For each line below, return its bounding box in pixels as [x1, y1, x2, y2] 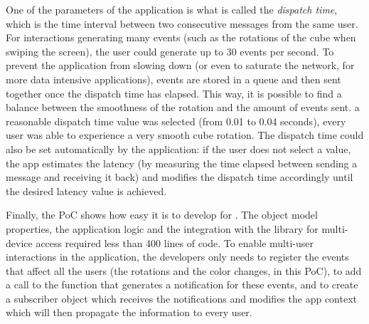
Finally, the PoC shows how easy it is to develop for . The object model [6, 207, 318, 222]
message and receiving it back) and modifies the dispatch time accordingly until [6, 169, 353, 184]
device [6, 235, 33, 250]
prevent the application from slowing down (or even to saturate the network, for [6, 58, 355, 73]
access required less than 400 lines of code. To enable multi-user [36, 235, 314, 250]
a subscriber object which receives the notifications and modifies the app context [6, 291, 357, 305]
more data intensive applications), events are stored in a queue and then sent [6, 71, 341, 86]
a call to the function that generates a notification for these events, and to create [6, 277, 358, 292]
